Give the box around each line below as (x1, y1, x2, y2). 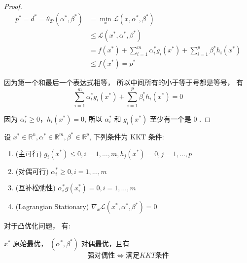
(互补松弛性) (15, 182, 56, 193)
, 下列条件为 (89, 131, 128, 141)
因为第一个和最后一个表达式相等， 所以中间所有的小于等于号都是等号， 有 (4, 77, 244, 88)
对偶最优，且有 (81, 238, 130, 248)
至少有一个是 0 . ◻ (149, 113, 211, 124)
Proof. (4, 1, 22, 11)
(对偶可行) (15, 166, 49, 176)
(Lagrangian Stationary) (15, 201, 89, 212)
